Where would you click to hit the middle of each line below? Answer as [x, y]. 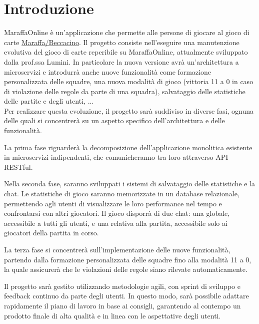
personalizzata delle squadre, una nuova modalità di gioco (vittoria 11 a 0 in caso [129, 81]
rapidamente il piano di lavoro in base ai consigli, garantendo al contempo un [122, 305]
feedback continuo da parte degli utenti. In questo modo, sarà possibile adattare [126, 296]
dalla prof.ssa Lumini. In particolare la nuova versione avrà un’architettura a [121, 61]
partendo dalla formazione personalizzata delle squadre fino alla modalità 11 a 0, [128, 259]
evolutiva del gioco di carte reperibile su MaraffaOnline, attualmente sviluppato [126, 52]
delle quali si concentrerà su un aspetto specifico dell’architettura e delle [114, 120]
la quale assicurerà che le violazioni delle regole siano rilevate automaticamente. [126, 269]
